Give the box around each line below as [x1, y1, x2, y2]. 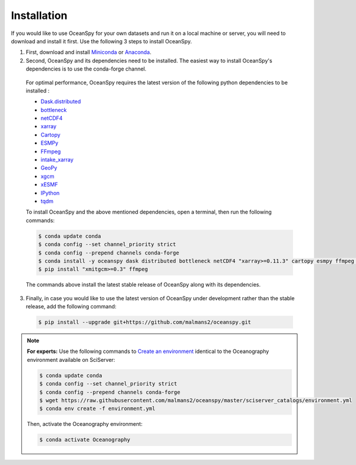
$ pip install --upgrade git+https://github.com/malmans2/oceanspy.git [38, 319, 252, 326]
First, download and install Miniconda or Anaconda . [26, 49, 151, 56]
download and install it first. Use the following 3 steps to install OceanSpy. [11, 37, 192, 44]
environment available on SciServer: [27, 356, 116, 363]
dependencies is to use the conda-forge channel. [26, 65, 147, 72]
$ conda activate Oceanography [39, 437, 131, 443]
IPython [40, 189, 60, 196]
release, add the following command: [26, 303, 117, 310]
